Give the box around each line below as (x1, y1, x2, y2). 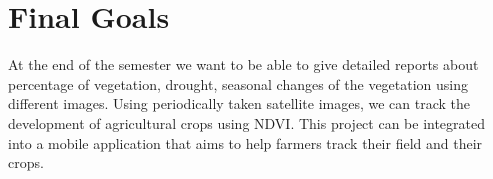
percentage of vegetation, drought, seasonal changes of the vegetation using (8, 73, 469, 94)
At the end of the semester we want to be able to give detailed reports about (8, 54, 479, 75)
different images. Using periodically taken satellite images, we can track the (8, 93, 470, 114)
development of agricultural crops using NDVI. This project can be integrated (8, 112, 486, 133)
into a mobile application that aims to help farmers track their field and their (8, 132, 483, 153)
